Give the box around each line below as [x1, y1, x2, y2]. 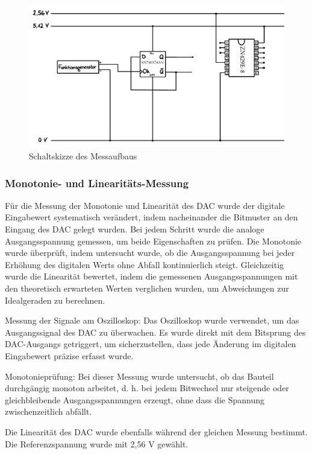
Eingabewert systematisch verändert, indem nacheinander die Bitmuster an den [5, 211, 298, 223]
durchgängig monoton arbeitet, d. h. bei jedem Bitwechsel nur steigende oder [5, 382, 289, 394]
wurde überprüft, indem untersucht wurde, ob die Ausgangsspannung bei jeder [5, 246, 295, 259]
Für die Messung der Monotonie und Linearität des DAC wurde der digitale [5, 199, 285, 211]
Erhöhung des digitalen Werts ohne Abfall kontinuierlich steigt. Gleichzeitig [5, 258, 284, 270]
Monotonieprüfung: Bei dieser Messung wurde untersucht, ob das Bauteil [5, 369, 274, 382]
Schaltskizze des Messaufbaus [29, 150, 137, 162]
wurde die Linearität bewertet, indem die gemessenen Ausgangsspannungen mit [5, 270, 298, 283]
